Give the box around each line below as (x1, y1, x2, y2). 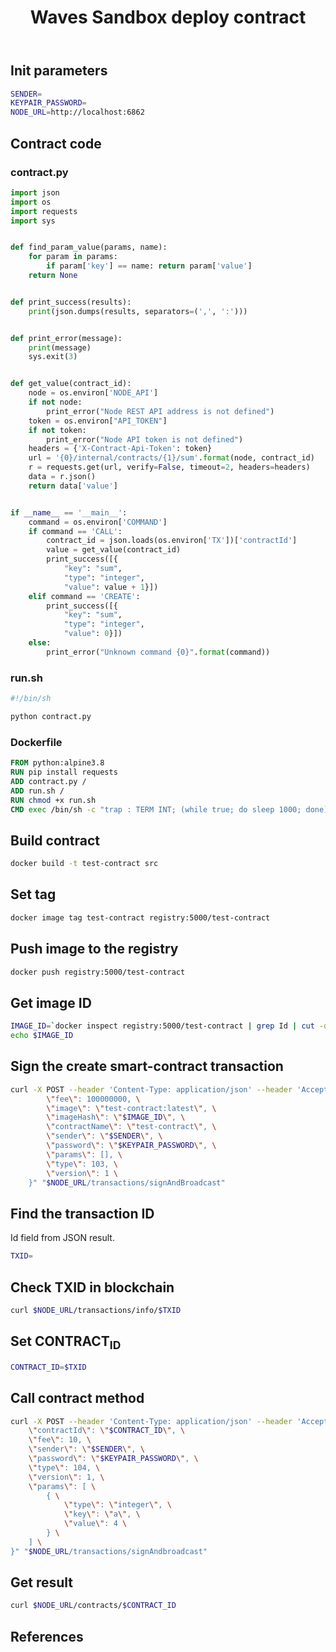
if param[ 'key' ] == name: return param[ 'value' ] (46, 261, 253, 271)
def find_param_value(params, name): (10, 242, 168, 253)
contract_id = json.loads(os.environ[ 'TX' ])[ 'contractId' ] (46, 536, 298, 546)
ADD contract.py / (10, 776, 87, 786)
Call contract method (10, 1390, 145, 1407)
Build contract (10, 832, 101, 849)
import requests (10, 206, 78, 216)
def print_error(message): (10, 333, 123, 343)
